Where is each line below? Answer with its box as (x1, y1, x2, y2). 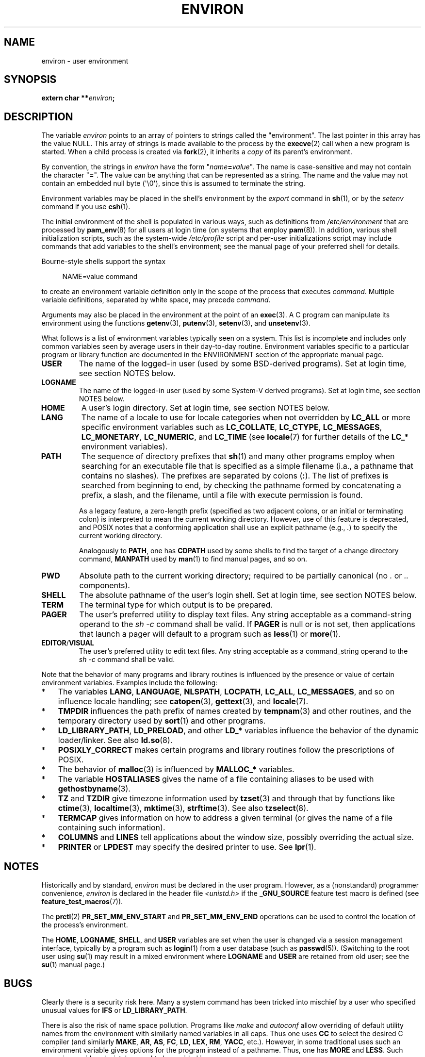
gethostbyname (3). (58, 784, 131, 794)
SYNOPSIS (4, 73, 57, 86)
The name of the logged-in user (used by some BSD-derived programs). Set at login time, (79, 359, 407, 369)
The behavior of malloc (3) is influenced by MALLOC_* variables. (58, 764, 294, 775)
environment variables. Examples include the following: (41, 678, 218, 687)
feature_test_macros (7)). (41, 897, 123, 906)
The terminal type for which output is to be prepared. (79, 600, 273, 610)
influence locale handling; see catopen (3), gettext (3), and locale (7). (58, 696, 309, 707)
